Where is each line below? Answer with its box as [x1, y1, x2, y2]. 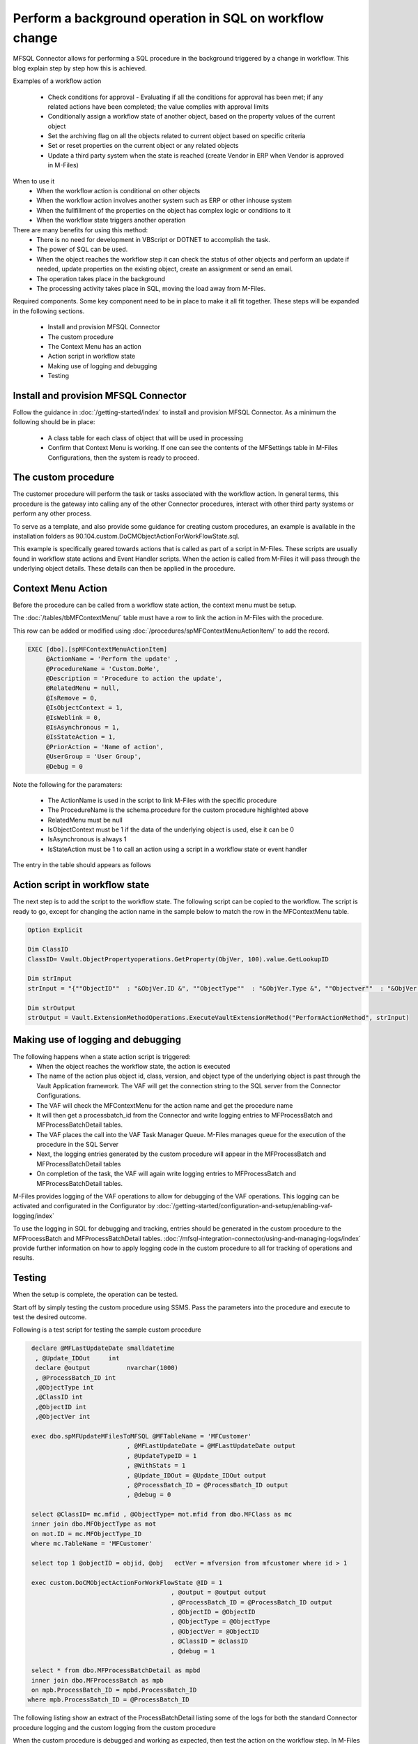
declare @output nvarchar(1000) [35, 1364, 179, 1372]
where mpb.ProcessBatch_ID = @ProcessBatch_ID [27, 1696, 189, 1704]
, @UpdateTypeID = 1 [126, 1452, 197, 1459]
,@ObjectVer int [35, 1413, 91, 1421]
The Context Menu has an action [47, 342, 142, 350]
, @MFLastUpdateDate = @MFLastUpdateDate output [126, 1442, 296, 1450]
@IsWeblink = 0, [45, 714, 102, 721]
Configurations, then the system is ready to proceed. [47, 453, 200, 462]
